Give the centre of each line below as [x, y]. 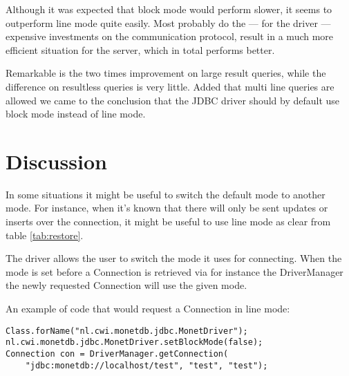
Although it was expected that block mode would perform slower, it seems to [169, 9]
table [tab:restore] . [45, 235]
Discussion [56, 161]
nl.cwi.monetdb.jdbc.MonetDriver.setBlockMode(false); [134, 342]
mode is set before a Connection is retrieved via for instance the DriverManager [174, 271]
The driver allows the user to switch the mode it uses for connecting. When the [174, 258]
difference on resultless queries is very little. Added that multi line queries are [170, 86]
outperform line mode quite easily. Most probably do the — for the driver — [168, 22]
